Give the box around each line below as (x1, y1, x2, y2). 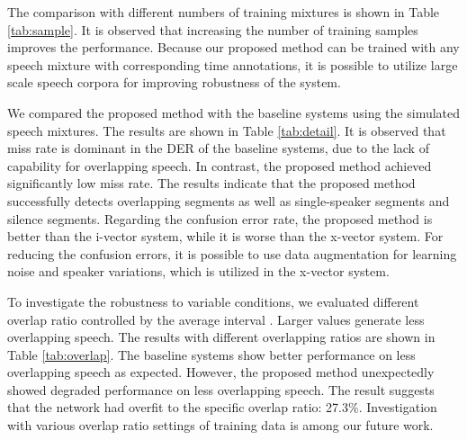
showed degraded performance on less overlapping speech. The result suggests (7, 380, 435, 399)
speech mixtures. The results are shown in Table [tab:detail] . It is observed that (7, 121, 446, 139)
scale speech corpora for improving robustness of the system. (7, 73, 341, 92)
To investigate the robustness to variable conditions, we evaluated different (7, 292, 419, 310)
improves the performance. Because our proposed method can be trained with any (7, 38, 460, 57)
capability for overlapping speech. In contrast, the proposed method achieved (7, 156, 432, 175)
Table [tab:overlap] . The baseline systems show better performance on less (7, 345, 416, 364)
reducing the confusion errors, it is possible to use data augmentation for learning (7, 244, 457, 263)
